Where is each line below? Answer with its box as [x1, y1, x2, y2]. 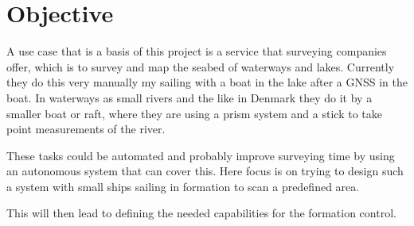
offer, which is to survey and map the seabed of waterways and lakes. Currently [6, 58, 395, 75]
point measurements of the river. [6, 121, 166, 137]
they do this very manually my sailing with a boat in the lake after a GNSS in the [6, 74, 408, 90]
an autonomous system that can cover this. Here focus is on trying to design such [6, 163, 404, 179]
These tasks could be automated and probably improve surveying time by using [6, 147, 395, 163]
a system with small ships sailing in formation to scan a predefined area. [6, 178, 360, 194]
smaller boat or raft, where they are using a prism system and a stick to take [6, 105, 382, 121]
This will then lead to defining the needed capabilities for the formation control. [6, 205, 396, 221]
